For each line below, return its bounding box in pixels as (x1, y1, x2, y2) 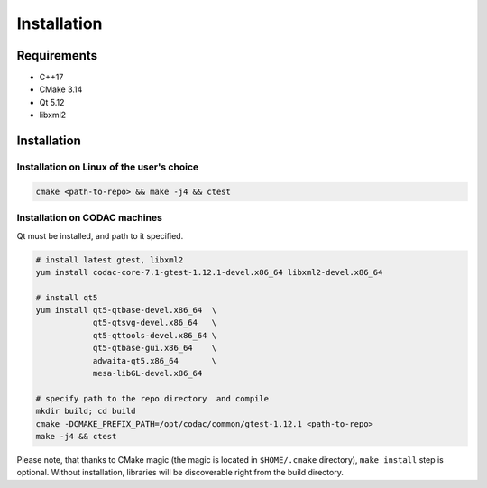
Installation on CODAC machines (16, 212, 162, 225)
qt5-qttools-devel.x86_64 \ (92, 330, 216, 340)
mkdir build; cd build (35, 406, 136, 417)
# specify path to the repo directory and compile (35, 393, 270, 403)
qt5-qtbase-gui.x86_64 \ (92, 343, 216, 354)
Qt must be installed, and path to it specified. (16, 230, 184, 241)
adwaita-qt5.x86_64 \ (92, 355, 216, 365)
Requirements (16, 48, 98, 63)
